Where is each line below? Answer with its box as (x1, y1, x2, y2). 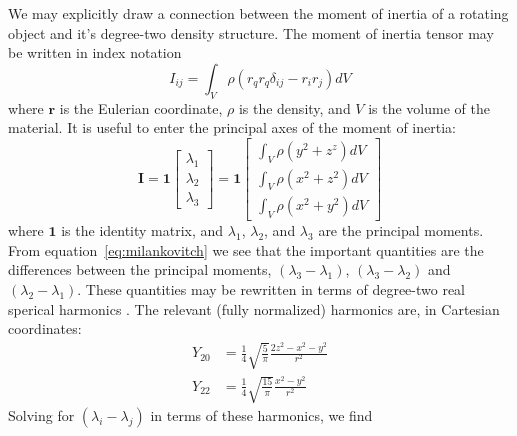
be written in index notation (8, 42, 182, 63)
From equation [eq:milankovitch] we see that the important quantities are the (8, 239, 484, 260)
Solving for (8, 404, 75, 425)
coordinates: (8, 318, 82, 339)
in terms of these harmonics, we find (150, 404, 373, 425)
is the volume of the (368, 97, 490, 118)
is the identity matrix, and (61, 220, 224, 241)
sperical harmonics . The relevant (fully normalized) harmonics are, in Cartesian (8, 298, 500, 319)
